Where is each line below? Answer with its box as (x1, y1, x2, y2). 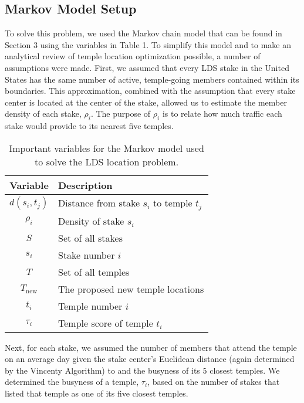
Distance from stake (58, 195, 140, 209)
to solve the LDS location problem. (35, 154, 179, 168)
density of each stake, (5, 107, 82, 120)
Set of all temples (58, 265, 130, 279)
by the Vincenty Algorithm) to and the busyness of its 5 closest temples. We (5, 364, 280, 376)
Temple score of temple (58, 316, 153, 330)
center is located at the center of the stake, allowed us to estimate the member (5, 96, 287, 108)
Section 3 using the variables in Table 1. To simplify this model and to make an (5, 38, 292, 50)
